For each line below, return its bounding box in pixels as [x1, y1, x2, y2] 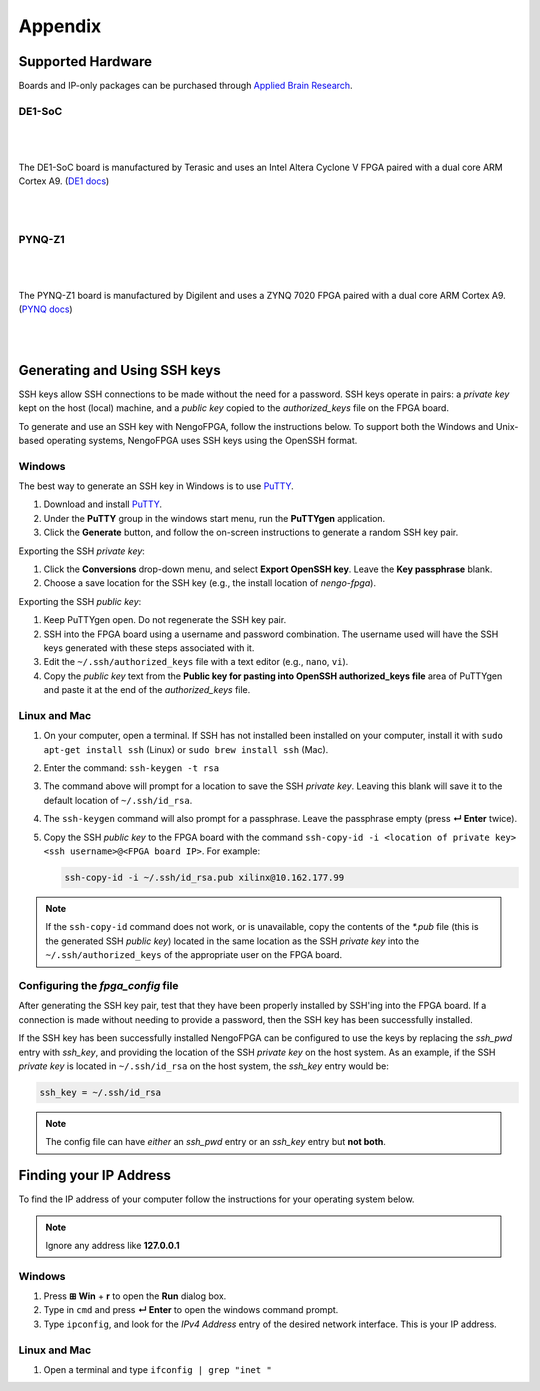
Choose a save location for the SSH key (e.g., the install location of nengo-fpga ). [43, 577, 377, 589]
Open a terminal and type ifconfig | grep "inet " [43, 1364, 272, 1375]
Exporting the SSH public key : [18, 595, 142, 607]
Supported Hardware [18, 53, 153, 70]
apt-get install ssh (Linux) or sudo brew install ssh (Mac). [43, 743, 329, 755]
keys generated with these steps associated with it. [43, 642, 255, 654]
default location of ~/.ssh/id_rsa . [43, 794, 193, 806]
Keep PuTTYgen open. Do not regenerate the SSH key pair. [43, 614, 287, 626]
